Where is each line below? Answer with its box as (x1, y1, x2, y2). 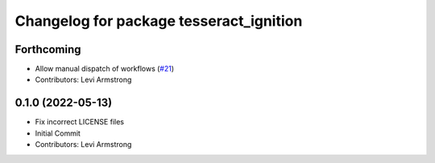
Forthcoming (14, 43, 81, 56)
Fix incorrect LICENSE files (35, 117, 125, 127)
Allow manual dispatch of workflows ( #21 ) (35, 64, 175, 74)
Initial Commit (35, 128, 81, 138)
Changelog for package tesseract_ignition (14, 12, 303, 30)
